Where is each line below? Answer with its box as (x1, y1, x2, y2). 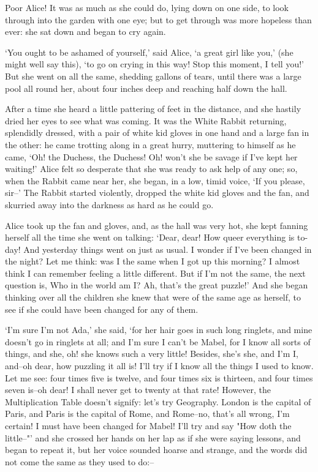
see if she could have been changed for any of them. (5, 302, 199, 315)
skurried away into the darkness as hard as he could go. (5, 198, 214, 211)
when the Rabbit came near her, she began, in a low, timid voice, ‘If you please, (5, 174, 305, 187)
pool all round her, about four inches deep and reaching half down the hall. (5, 81, 287, 94)
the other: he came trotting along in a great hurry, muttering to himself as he (5, 138, 296, 151)
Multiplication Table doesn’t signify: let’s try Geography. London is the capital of (5, 395, 311, 408)
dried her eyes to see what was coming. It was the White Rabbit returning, (5, 114, 287, 127)
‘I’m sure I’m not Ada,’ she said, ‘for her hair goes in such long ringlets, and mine (5, 323, 312, 336)
